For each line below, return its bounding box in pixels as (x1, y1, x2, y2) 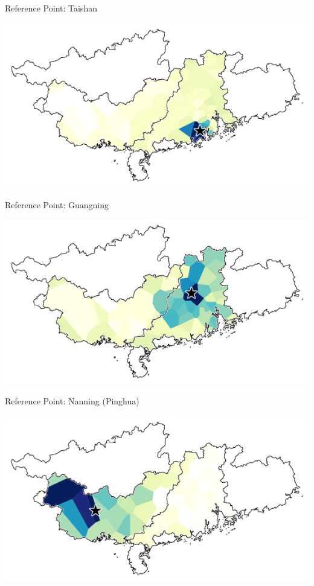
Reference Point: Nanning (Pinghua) (5, 395, 139, 407)
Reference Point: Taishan (5, 2, 97, 14)
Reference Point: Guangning (5, 198, 109, 211)
